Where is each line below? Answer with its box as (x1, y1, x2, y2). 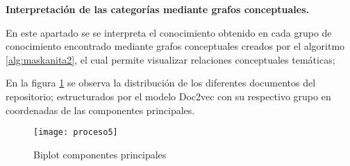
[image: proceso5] (33, 127, 118, 138)
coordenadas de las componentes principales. (6, 102, 195, 117)
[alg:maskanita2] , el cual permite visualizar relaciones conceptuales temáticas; (6, 52, 335, 66)
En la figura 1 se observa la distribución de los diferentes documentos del (6, 75, 316, 90)
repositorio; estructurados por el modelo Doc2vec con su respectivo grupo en (6, 89, 331, 103)
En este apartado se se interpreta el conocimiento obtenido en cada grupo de (6, 25, 332, 39)
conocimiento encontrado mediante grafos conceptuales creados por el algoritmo (6, 39, 345, 53)
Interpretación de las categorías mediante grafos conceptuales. (6, 2, 309, 16)
